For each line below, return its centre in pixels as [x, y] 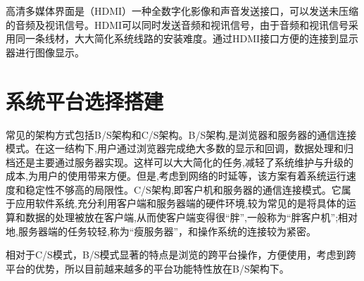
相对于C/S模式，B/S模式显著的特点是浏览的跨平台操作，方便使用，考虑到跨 [181, 255]
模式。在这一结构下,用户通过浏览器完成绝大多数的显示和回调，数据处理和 [175, 148]
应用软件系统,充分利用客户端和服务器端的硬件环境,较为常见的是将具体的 [181, 203]
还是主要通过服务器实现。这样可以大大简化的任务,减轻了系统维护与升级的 [184, 162]
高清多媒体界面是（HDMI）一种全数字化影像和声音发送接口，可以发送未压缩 [182, 11]
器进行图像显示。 [45, 52]
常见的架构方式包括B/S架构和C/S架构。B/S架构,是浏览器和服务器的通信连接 [181, 134]
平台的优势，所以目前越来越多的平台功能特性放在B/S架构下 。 [148, 268]
